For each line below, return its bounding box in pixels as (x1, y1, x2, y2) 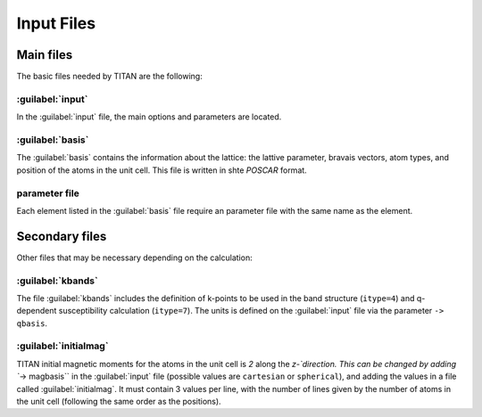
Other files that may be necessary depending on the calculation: (16, 252, 253, 263)
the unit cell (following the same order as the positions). (16, 397, 222, 407)
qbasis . (16, 317, 48, 329)
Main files (16, 47, 73, 62)
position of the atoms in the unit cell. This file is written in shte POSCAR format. (16, 165, 307, 176)
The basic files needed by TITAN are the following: (16, 71, 203, 82)
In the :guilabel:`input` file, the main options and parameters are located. (16, 111, 282, 122)
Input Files (16, 13, 96, 33)
